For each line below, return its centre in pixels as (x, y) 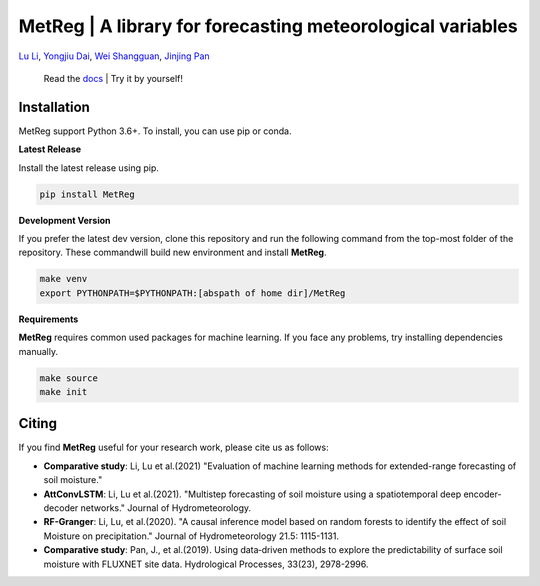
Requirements (48, 319)
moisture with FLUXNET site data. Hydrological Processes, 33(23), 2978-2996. (206, 564)
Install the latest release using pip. (89, 167)
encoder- (482, 494)
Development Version (64, 220)
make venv (63, 279)
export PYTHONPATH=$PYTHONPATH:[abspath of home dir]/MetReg (192, 293)
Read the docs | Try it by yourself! (113, 78)
